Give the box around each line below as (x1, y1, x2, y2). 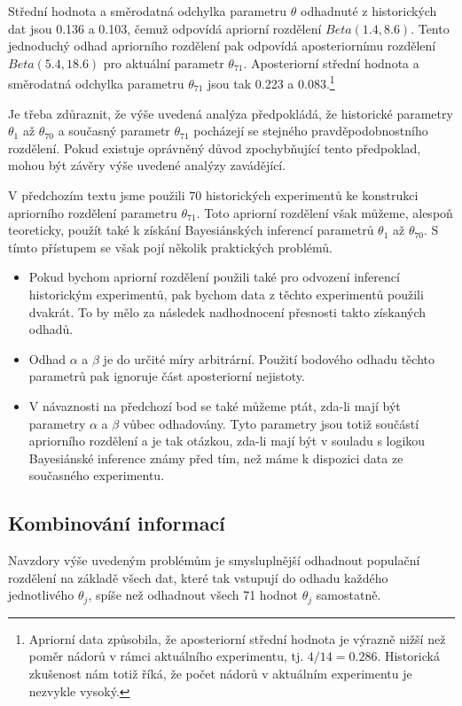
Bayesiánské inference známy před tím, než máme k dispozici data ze (28, 448, 403, 467)
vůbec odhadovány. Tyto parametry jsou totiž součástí (122, 414, 419, 432)
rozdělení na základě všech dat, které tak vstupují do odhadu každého (8, 568, 388, 586)
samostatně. (316, 586, 381, 604)
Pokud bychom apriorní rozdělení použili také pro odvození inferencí (28, 268, 400, 286)
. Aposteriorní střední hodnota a (243, 53, 419, 72)
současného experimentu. (28, 466, 165, 485)
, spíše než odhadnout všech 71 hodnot (88, 586, 299, 604)
